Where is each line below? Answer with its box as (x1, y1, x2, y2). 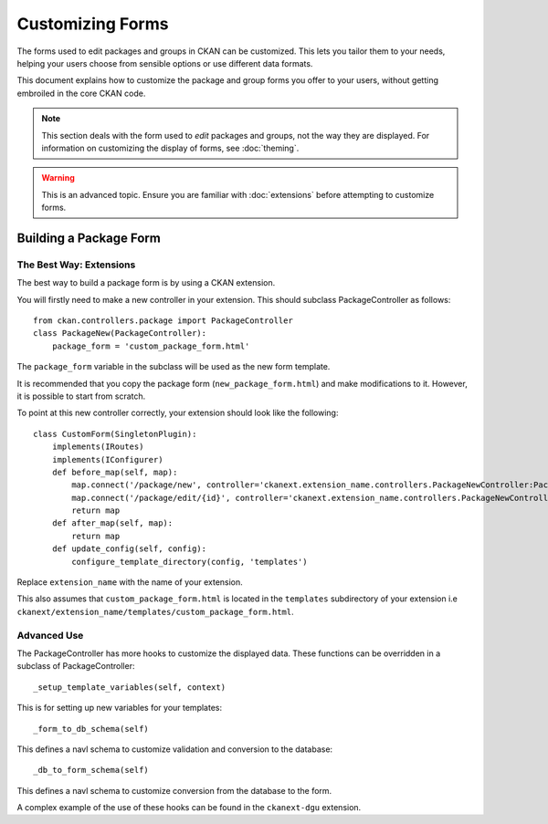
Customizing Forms (16, 14, 169, 34)
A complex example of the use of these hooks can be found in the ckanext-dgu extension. (16, 802, 362, 813)
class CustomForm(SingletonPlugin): (33, 429, 197, 439)
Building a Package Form (16, 230, 162, 245)
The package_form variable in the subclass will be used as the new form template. (16, 361, 331, 372)
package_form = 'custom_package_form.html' (51, 340, 250, 351)
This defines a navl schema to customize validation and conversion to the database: (16, 744, 333, 755)
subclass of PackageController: (16, 661, 135, 672)
